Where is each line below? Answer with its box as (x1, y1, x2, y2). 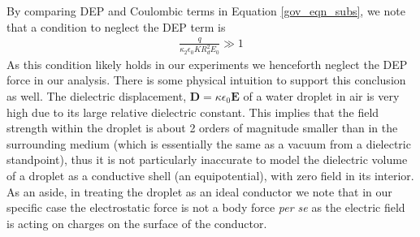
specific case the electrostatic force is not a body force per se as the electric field (6, 199, 405, 216)
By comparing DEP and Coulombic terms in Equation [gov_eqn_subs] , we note (6, 2, 405, 19)
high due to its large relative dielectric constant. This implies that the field (6, 103, 379, 120)
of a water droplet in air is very (243, 88, 400, 104)
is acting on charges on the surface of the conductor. (6, 214, 267, 231)
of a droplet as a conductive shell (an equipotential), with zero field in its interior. (6, 166, 414, 183)
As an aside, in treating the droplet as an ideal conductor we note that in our (6, 183, 392, 200)
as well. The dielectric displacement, (6, 88, 187, 104)
